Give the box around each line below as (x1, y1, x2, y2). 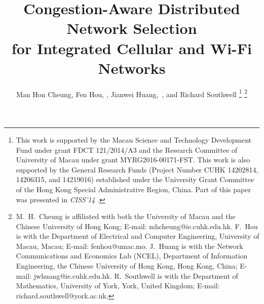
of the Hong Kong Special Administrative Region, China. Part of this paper (16, 184, 251, 194)
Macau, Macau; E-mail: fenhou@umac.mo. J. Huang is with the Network (16, 240, 243, 251)
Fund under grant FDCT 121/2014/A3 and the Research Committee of (16, 144, 238, 155)
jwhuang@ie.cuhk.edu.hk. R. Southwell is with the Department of (33, 270, 238, 281)
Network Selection (66, 18, 197, 38)
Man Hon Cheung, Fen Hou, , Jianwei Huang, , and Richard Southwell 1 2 (16, 87, 248, 99)
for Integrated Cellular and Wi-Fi (12, 37, 252, 58)
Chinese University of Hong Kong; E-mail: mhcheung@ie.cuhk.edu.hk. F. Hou (16, 221, 258, 231)
